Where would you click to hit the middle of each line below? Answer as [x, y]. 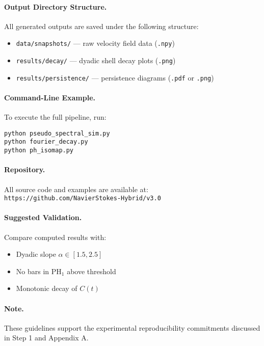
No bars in [33, 271]
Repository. [25, 169]
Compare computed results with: [55, 237]
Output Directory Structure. [56, 6]
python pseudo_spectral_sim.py [57, 133]
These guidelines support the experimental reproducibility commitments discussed [132, 327]
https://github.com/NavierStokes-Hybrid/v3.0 [83, 198]
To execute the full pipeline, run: [55, 117]
